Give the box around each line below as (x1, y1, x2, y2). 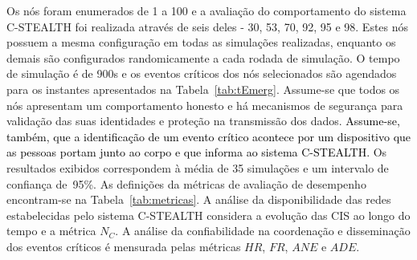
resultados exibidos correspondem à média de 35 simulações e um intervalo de (6, 159, 389, 176)
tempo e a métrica (6, 222, 96, 239)
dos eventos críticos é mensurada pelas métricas (6, 238, 241, 254)
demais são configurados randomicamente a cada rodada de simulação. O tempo (6, 49, 400, 66)
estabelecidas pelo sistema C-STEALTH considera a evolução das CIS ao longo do (6, 206, 411, 223)
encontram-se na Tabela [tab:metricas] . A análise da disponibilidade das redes (6, 191, 391, 208)
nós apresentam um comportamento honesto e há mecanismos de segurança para (6, 96, 403, 113)
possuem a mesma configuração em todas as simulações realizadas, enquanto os (6, 34, 396, 51)
